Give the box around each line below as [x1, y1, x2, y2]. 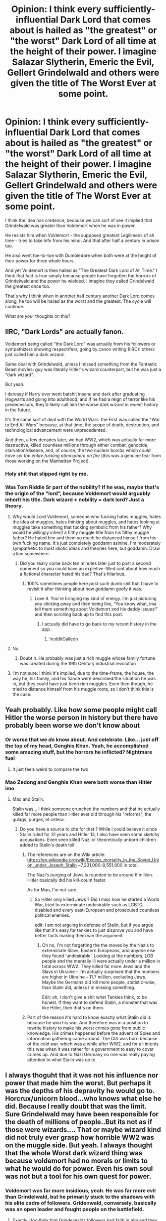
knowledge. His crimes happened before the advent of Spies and [27, 1030, 160, 1036]
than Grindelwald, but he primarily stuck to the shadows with [5, 1194, 155, 1201]
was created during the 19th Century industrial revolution [19, 660, 136, 666]
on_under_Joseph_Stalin [27, 862, 77, 868]
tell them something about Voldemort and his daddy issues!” [34, 606, 158, 612]
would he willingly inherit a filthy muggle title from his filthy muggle [12, 529, 149, 535]
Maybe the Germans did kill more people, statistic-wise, [42, 979, 156, 985]
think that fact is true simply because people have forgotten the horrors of [5, 272, 157, 278]
